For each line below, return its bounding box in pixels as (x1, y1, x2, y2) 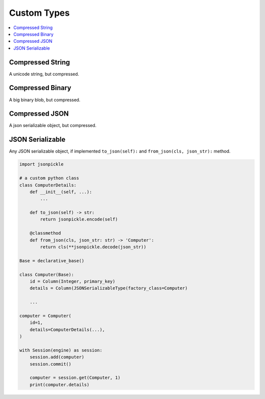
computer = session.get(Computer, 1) (29, 375, 121, 381)
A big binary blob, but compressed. (9, 96, 80, 103)
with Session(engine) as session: (19, 347, 103, 353)
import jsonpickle (19, 161, 64, 167)
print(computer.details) (29, 382, 90, 387)
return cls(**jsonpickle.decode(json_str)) (40, 244, 147, 250)
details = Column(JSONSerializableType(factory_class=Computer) (29, 285, 188, 291)
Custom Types (9, 7, 70, 18)
